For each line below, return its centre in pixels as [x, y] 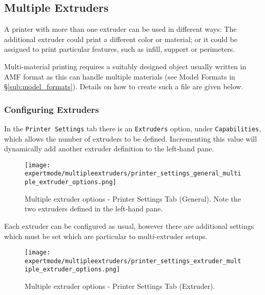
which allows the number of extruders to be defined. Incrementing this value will [131, 138]
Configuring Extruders [52, 109]
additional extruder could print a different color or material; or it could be [121, 39]
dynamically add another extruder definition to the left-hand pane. [109, 149]
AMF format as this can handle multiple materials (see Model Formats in [120, 76]
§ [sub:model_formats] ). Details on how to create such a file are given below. [124, 86]
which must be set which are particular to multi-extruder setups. [106, 236]
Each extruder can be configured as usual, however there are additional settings [129, 225]
